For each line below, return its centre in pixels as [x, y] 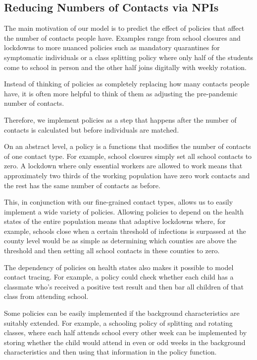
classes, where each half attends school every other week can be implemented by [126, 332]
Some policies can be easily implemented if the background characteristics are [122, 313]
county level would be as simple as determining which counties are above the [120, 241]
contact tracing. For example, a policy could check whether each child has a [119, 277]
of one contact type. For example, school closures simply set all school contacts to [128, 156]
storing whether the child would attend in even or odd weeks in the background [125, 342]
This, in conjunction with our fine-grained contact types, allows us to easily [119, 202]
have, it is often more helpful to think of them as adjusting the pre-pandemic [121, 93]
